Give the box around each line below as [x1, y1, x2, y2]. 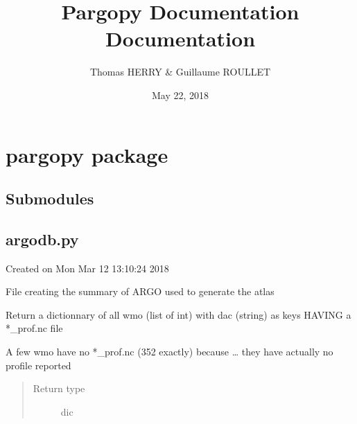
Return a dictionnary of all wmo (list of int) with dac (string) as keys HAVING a [6, 307, 351, 321]
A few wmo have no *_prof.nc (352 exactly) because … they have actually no [6, 344, 333, 359]
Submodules [6, 188, 94, 209]
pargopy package [6, 140, 168, 168]
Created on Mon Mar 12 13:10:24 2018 [6, 260, 169, 275]
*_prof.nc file [6, 321, 63, 335]
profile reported [6, 357, 71, 372]
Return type [33, 381, 85, 396]
